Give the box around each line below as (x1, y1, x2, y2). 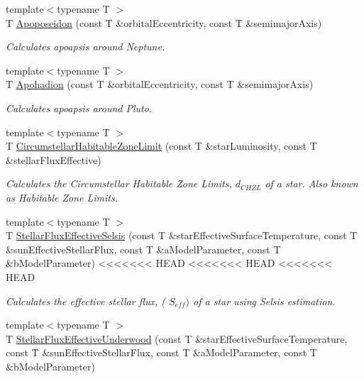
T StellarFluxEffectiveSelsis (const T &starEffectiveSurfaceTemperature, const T (6, 228, 358, 243)
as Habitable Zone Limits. (6, 189, 118, 204)
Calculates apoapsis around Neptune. (6, 39, 165, 54)
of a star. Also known (265, 176, 358, 191)
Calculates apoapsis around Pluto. (6, 100, 153, 115)
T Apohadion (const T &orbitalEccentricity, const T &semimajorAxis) (6, 77, 314, 92)
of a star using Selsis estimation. (193, 293, 336, 308)
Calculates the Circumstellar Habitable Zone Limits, (6, 176, 232, 191)
